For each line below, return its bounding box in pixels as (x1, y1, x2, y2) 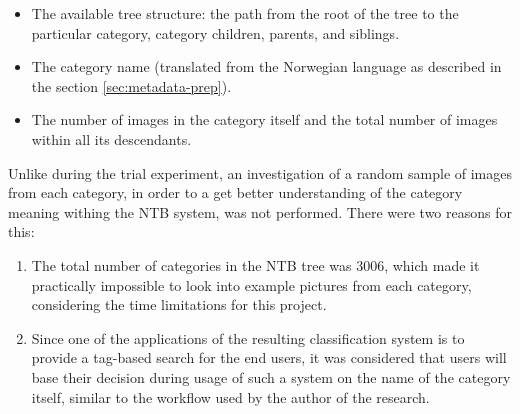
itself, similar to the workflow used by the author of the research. (31, 386, 430, 407)
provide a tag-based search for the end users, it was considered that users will (31, 347, 507, 368)
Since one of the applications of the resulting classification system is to (31, 327, 465, 348)
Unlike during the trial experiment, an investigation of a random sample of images (8, 162, 513, 183)
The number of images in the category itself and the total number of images (31, 109, 498, 130)
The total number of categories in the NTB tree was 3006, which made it (31, 254, 480, 275)
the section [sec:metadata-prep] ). (31, 75, 232, 96)
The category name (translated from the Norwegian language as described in (31, 56, 502, 77)
